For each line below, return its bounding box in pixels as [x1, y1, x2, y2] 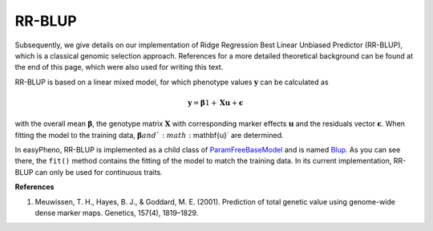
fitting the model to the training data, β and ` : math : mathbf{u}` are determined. [14, 130, 284, 140]
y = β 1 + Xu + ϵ [187, 98, 244, 107]
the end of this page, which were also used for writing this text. [14, 63, 224, 72]
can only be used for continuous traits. [34, 167, 164, 176]
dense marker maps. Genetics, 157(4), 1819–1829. [34, 209, 199, 218]
